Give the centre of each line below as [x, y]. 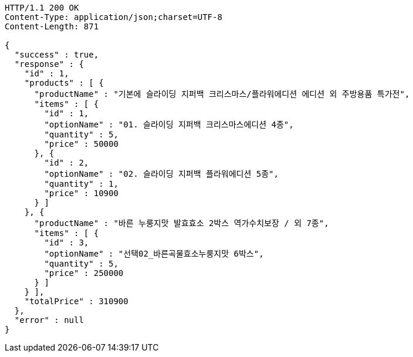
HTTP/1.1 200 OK [42, 8]
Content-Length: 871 [52, 26]
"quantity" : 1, [81, 184]
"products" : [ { [64, 83]
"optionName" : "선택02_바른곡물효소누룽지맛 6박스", [154, 254]
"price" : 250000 [84, 273]
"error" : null [49, 320]
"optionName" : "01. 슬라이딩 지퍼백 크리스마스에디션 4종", [169, 124]
